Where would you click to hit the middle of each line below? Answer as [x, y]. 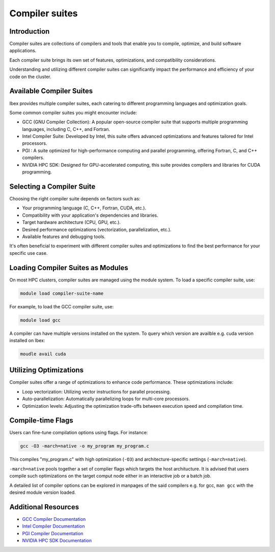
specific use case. [29, 253]
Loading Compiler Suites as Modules [69, 268]
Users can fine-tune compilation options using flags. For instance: [79, 433]
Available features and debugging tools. [64, 236]
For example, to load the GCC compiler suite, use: [62, 306]
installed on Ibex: [27, 340]
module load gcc [40, 320]
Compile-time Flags [41, 420]
